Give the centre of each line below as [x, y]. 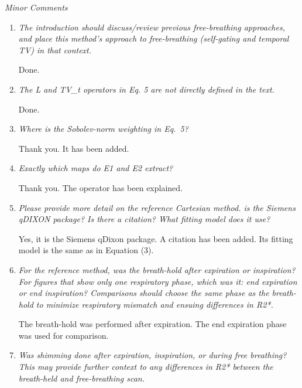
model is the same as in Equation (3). [86, 250]
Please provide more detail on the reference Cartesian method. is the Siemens [157, 207]
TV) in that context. [55, 50]
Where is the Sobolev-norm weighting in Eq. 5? [103, 129]
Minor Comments [36, 7]
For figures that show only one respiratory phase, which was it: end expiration [158, 281]
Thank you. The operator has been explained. [100, 187]
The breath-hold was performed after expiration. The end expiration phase [152, 324]
